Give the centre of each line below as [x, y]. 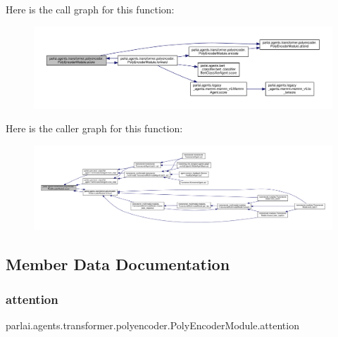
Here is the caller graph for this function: [94, 128]
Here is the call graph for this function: [90, 9]
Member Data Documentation [118, 264]
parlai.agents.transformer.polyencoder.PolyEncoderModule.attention [152, 325]
